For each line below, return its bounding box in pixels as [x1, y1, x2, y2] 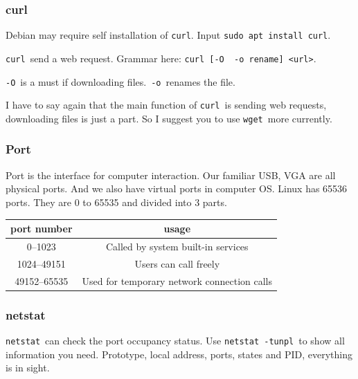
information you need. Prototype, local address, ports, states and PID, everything [6, 346, 352, 361]
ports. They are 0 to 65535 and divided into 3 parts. [6, 194, 227, 209]
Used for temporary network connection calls [82, 273, 273, 288]
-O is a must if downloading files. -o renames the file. [6, 74, 235, 89]
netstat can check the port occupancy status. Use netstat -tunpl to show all [6, 333, 345, 347]
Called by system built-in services [105, 239, 249, 253]
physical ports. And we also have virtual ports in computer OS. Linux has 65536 [6, 181, 348, 196]
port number [10, 221, 73, 235]
